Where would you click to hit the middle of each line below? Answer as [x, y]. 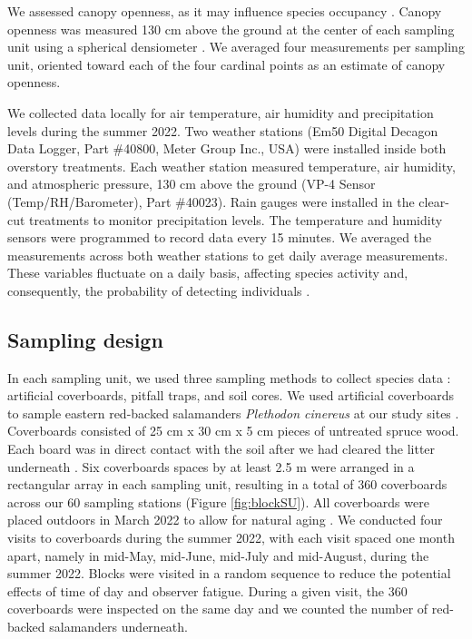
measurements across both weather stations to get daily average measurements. [228, 255]
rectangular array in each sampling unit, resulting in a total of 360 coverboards [227, 484]
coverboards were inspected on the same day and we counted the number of [218, 609]
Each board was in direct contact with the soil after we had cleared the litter [221, 449]
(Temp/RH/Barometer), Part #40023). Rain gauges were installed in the [211, 201]
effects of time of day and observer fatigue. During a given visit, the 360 [207, 590]
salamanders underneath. [118, 627]
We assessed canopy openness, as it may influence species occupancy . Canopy [225, 11]
